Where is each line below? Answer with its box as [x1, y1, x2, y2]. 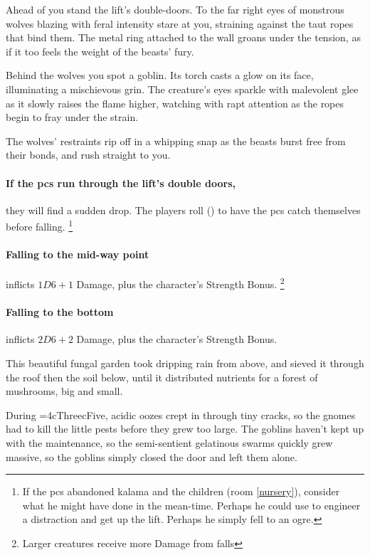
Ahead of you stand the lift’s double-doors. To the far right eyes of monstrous [6, 2, 344, 16]
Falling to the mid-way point [6, 247, 149, 262]
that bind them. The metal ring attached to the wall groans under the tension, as [6, 30, 361, 45]
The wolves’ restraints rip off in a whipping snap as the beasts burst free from [6, 133, 346, 148]
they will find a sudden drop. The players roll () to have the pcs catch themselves [6, 202, 361, 217]
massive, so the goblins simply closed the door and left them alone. [6, 449, 297, 464]
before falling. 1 [6, 217, 73, 233]
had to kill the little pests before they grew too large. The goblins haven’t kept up [6, 421, 364, 436]
